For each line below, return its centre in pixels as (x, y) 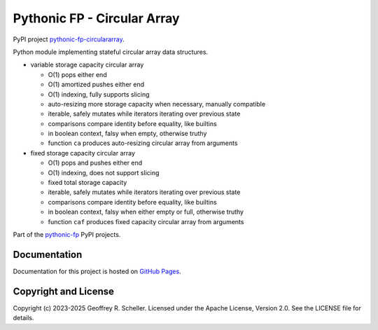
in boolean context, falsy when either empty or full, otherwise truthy (146, 212)
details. (23, 318)
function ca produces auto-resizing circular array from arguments (143, 143)
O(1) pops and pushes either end (95, 163)
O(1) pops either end (78, 74)
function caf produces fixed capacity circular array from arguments (146, 221)
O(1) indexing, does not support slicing (104, 172)
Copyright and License (64, 291)
